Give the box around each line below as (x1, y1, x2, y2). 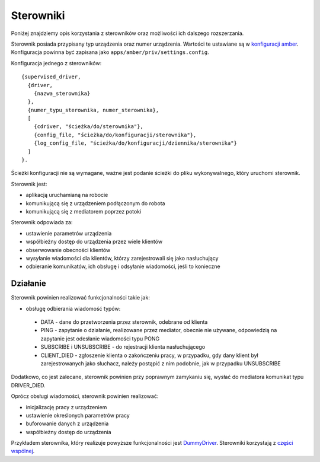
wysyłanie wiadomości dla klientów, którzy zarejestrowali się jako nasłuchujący (25, 254, 219, 262)
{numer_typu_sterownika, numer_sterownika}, (27, 107, 159, 113)
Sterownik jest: (11, 180, 47, 187)
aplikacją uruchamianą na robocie (25, 192, 108, 199)
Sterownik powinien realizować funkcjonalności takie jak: (11, 294, 151, 301)
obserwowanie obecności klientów (25, 246, 111, 253)
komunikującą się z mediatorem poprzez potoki (25, 208, 142, 215)
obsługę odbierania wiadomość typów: (25, 305, 121, 312)
